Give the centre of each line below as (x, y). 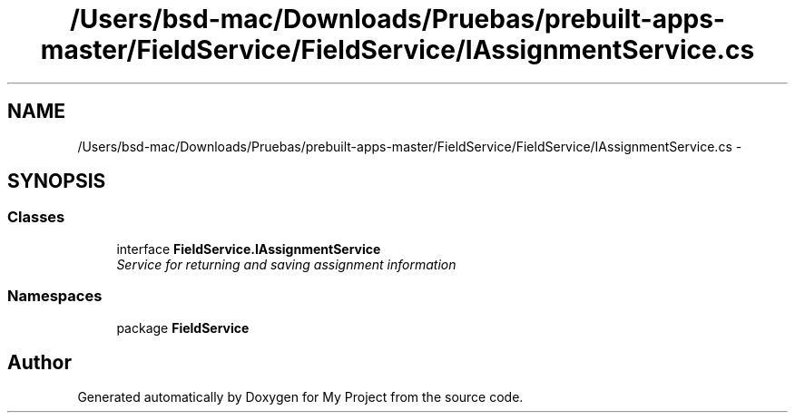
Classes (36, 217)
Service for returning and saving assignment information (286, 264)
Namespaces (55, 296)
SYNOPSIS (57, 181)
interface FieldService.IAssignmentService (249, 249)
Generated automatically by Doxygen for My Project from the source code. (300, 397)
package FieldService (183, 327)
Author (39, 362)
